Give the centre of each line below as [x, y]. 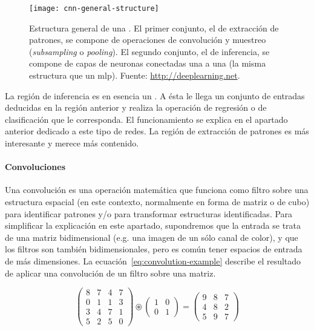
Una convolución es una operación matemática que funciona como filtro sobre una [157, 190]
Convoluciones [35, 167]
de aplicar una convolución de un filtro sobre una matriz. [110, 273]
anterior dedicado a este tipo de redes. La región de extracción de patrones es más [157, 131]
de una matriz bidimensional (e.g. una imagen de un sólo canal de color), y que [152, 237]
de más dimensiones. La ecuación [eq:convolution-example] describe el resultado [153, 261]
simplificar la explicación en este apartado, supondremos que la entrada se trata [153, 225]
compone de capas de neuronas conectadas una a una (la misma [148, 63]
